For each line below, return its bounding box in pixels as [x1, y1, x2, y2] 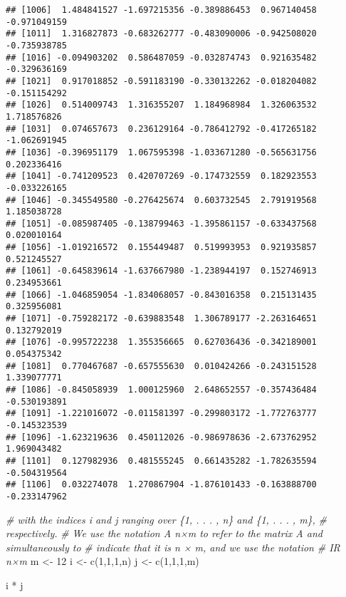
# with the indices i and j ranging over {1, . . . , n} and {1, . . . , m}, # [6, 512, 327, 526]
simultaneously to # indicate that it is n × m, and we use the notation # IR [6, 539, 340, 554]
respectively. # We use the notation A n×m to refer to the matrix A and [6, 526, 323, 541]
